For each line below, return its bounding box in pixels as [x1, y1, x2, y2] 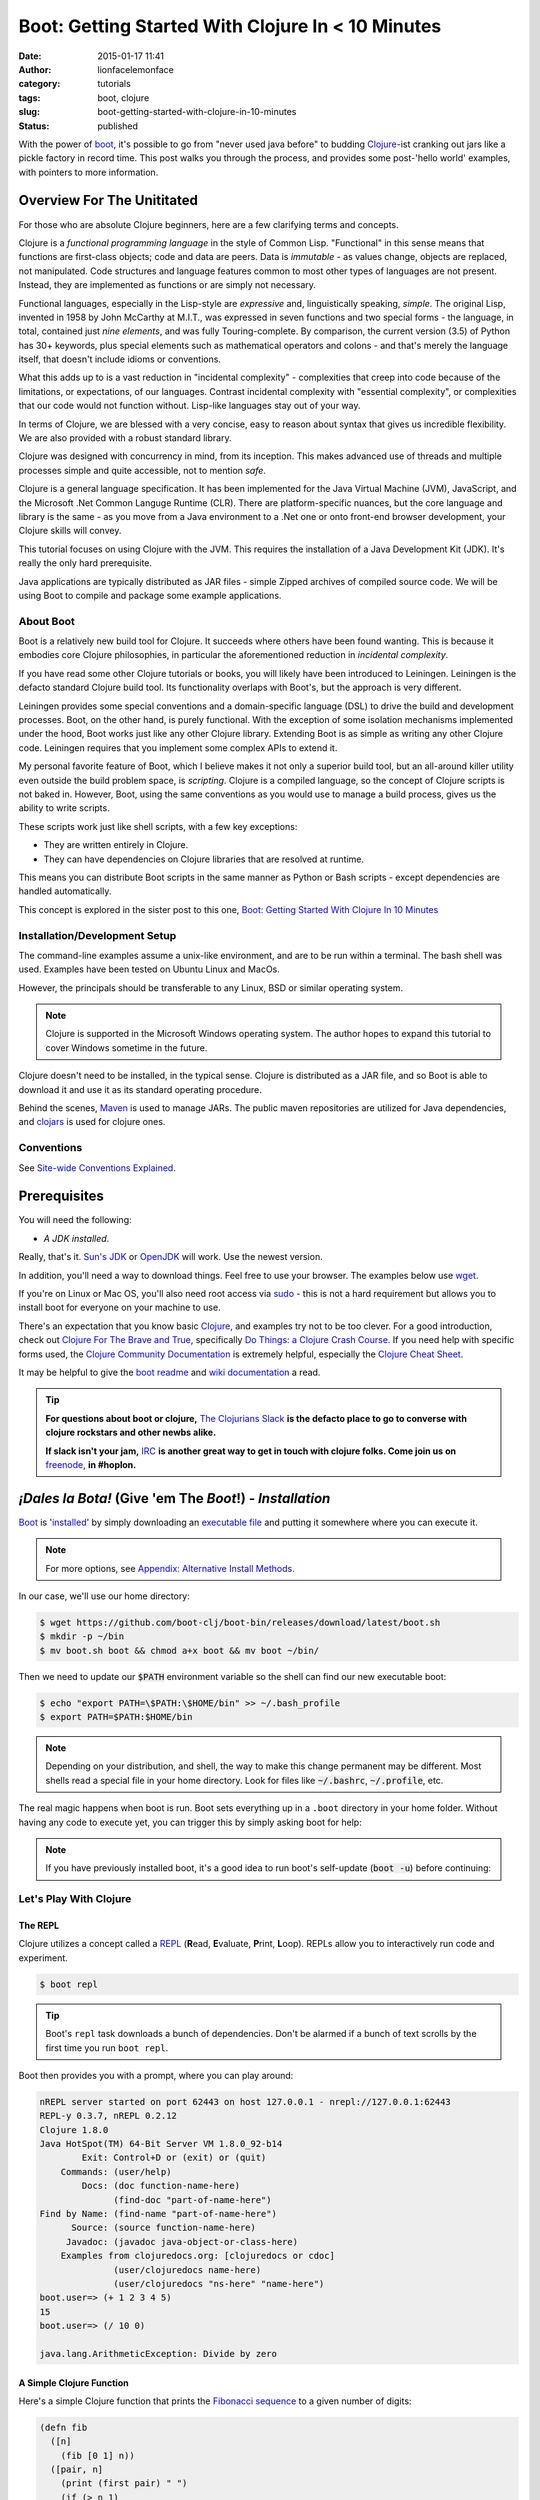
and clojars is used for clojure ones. [18, 1116, 166, 1128]
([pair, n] [50, 2464, 104, 2475]
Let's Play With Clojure [18, 1892, 132, 1906]
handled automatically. [18, 885, 112, 897]
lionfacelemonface [97, 63, 174, 75]
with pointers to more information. [18, 166, 159, 178]
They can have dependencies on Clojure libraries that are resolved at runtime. [43, 853, 365, 865]
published [97, 120, 139, 132]
